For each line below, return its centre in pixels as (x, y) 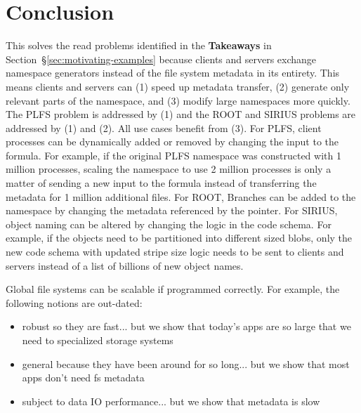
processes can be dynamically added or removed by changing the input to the (172, 142)
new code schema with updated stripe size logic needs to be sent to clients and (175, 252)
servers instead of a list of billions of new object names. (125, 265)
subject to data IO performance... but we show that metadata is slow (171, 401)
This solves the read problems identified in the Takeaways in (139, 45)
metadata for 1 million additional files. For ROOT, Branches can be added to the (181, 196)
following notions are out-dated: (74, 302)
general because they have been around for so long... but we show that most (186, 363)
